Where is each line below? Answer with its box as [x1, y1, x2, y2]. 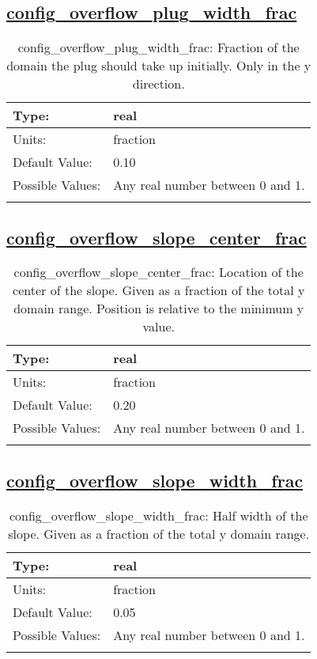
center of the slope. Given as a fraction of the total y [13, 281, 305, 300]
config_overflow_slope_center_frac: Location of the [13, 263, 304, 282]
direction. [132, 74, 185, 93]
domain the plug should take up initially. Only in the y [6, 56, 311, 75]
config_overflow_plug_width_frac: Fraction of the [17, 38, 300, 57]
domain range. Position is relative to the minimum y [13, 299, 304, 318]
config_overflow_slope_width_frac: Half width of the [9, 506, 308, 525]
